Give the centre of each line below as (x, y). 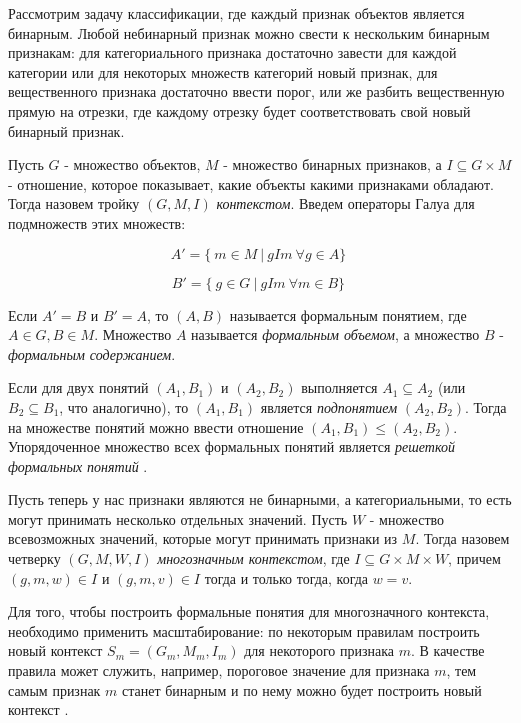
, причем (474, 558)
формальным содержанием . (92, 353)
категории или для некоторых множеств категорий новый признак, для (223, 71)
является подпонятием (329, 406)
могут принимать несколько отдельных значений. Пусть (178, 518)
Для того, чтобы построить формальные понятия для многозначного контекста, (249, 611)
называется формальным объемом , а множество (335, 334)
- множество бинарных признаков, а (332, 164)
